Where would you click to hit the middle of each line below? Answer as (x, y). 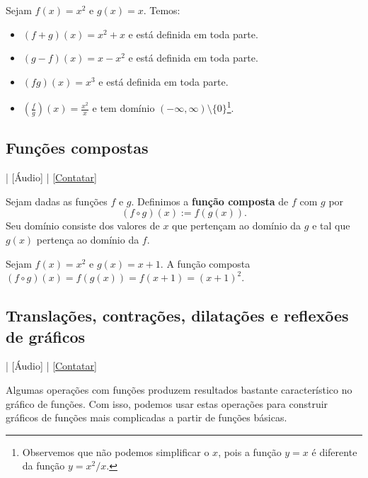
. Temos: (162, 10)
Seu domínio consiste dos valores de (83, 226)
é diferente (334, 451)
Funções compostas (77, 148)
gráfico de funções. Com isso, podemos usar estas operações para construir (167, 403)
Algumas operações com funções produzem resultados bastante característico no (179, 389)
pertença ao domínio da (88, 240)
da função (44, 466)
